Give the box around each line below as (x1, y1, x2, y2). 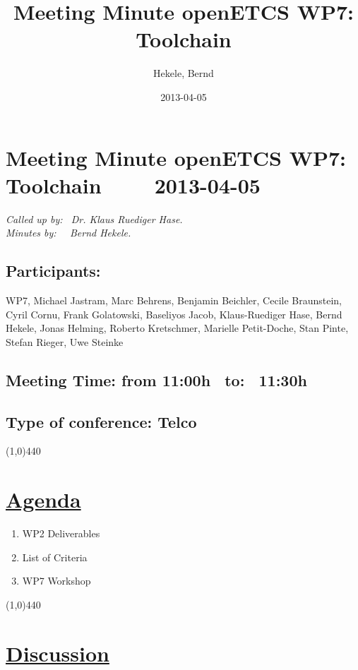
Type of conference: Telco (6, 410, 197, 432)
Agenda (6, 485, 81, 514)
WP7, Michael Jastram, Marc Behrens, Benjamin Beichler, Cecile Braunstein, (6, 293, 342, 308)
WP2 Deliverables (22, 526, 100, 541)
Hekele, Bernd (153, 66, 214, 80)
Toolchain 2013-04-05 (6, 170, 261, 199)
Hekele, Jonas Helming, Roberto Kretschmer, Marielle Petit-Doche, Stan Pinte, (6, 321, 349, 335)
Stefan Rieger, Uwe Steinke (6, 334, 124, 349)
